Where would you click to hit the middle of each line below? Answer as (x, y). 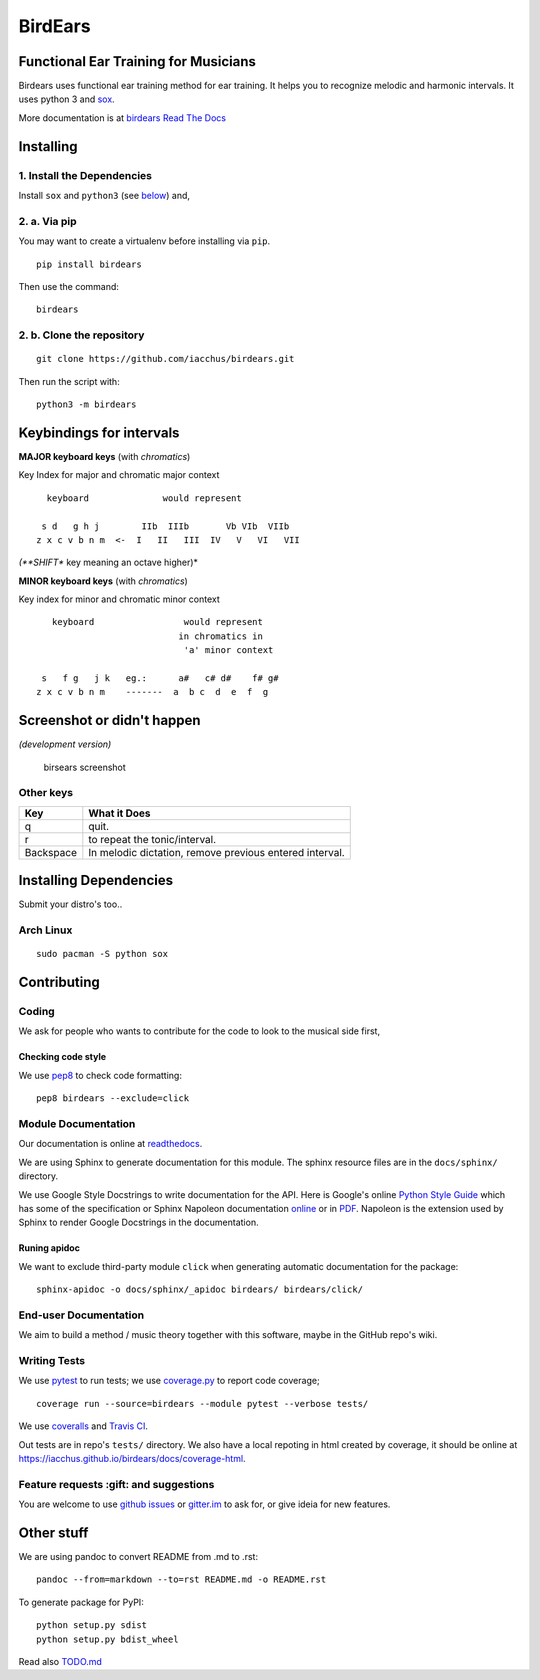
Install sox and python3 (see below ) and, (104, 195)
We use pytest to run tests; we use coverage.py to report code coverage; (169, 1381)
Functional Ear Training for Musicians (137, 61)
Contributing (59, 982)
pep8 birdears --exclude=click (113, 1098)
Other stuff (53, 1532)
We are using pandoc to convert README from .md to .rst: (138, 1557)
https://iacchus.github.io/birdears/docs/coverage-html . (132, 1458)
